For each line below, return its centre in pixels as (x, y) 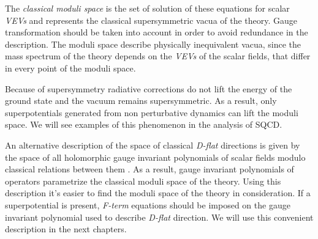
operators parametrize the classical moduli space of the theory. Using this (143, 181)
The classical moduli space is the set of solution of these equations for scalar (147, 8)
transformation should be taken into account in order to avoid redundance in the (157, 32)
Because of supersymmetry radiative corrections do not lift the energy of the (149, 88)
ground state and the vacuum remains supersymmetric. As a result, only (141, 101)
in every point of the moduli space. (70, 68)
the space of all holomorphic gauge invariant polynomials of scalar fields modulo (155, 157)
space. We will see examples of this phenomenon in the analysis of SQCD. (144, 124)
